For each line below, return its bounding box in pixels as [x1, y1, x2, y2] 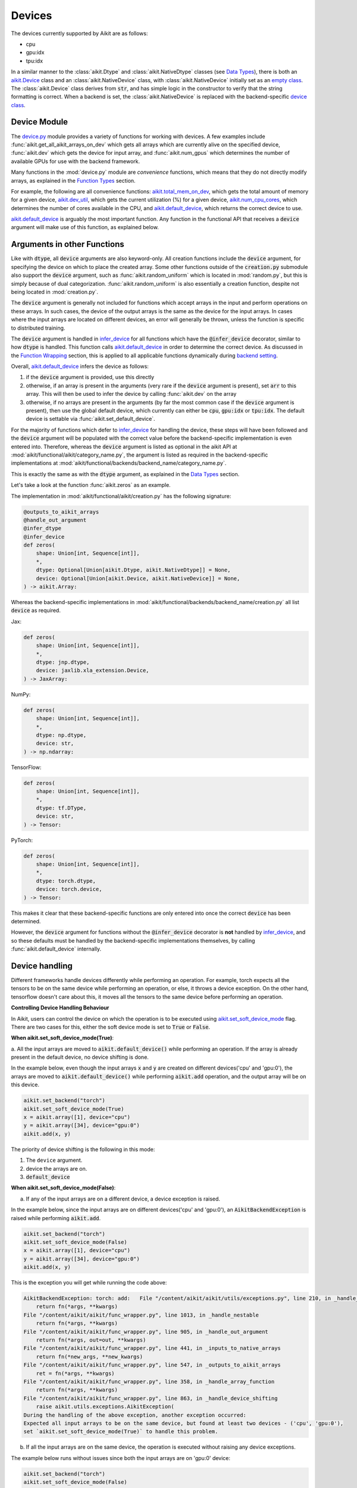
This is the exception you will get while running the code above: [11, 1279, 167, 1286]
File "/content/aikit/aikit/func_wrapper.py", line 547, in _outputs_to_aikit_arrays [23, 1362, 281, 1368]
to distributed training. [11, 324, 65, 332]
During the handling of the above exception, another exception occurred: [23, 1411, 247, 1418]
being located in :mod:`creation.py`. [11, 288, 98, 295]
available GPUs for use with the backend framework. [11, 158, 140, 165]
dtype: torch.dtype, [36, 877, 96, 884]
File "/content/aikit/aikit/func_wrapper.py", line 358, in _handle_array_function [23, 1378, 275, 1385]
